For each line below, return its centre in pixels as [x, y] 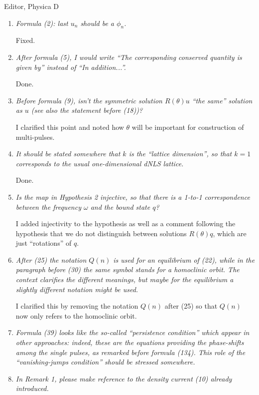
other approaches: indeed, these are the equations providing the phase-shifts [130, 342]
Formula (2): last [42, 23]
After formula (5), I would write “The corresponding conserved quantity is [129, 57]
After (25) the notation [51, 259]
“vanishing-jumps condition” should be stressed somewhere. [105, 362]
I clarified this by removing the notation [77, 306]
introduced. [32, 388]
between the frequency [48, 206]
